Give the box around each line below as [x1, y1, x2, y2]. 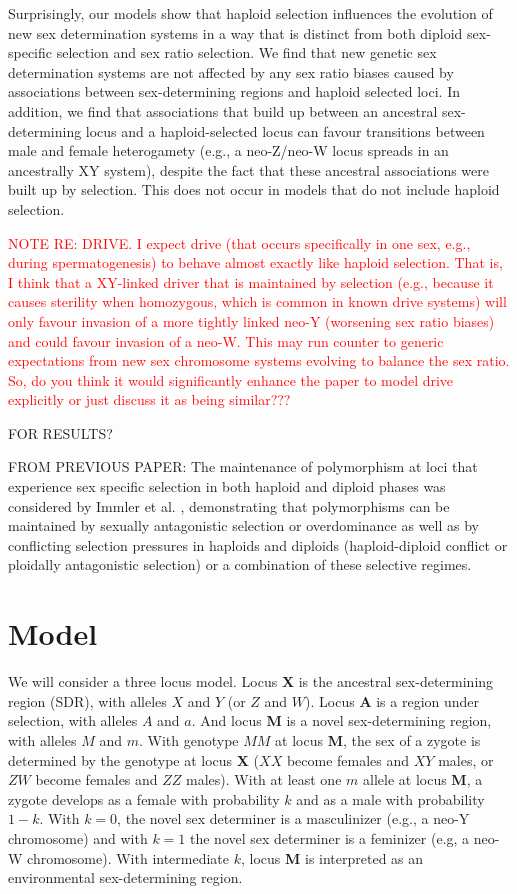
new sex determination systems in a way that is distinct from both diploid [8, 22, 463, 43]
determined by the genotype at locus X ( [8, 749, 260, 770]
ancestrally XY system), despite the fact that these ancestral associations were [8, 159, 490, 180]
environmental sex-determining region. [8, 867, 243, 888]
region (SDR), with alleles [8, 690, 167, 711]
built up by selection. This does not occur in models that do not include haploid [8, 179, 500, 200]
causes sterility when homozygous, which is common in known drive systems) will [8, 291, 507, 312]
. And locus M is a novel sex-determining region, [191, 710, 492, 731]
